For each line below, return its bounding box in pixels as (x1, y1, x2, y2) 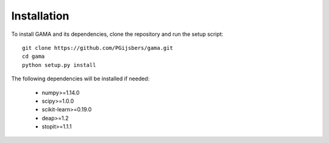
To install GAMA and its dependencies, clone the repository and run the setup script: (11, 30, 224, 38)
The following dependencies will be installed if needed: (11, 75, 150, 82)
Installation (11, 9, 69, 23)
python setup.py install (22, 61, 96, 68)
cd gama (22, 53, 45, 60)
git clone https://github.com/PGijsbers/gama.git (22, 44, 174, 51)
